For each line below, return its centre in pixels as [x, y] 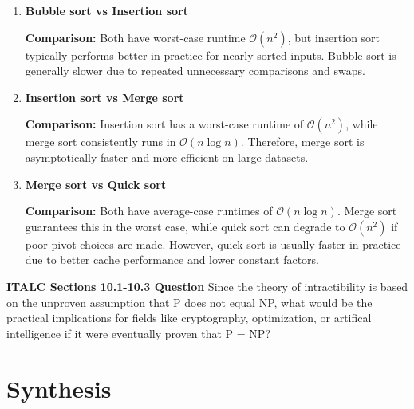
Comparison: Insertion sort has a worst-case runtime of [164, 124]
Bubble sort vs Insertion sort [106, 10]
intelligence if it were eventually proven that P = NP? [139, 333]
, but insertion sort [334, 37]
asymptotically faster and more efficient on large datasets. [167, 157]
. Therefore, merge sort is [302, 142]
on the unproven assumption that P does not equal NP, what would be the [189, 302]
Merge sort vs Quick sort [96, 184]
